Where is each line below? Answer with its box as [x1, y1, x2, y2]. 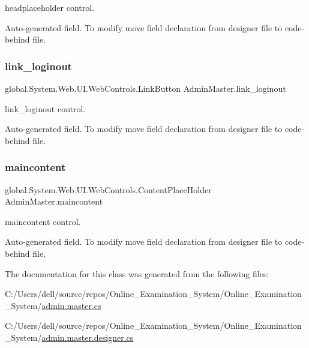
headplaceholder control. [5, 1, 95, 13]
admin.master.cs [41, 299, 101, 311]
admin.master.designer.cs [41, 331, 134, 343]
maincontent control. [5, 215, 81, 227]
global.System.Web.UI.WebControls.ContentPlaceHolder [5, 183, 212, 196]
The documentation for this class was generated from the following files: [5, 267, 269, 280]
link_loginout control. [5, 102, 86, 115]
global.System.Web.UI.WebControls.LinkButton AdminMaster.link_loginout [5, 82, 286, 94]
